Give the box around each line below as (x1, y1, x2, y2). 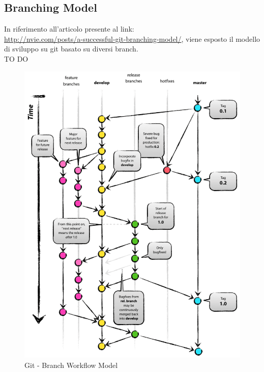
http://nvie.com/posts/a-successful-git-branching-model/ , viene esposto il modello (4, 33, 260, 44)
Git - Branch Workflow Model (24, 359, 118, 370)
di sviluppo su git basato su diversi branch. (4, 43, 138, 54)
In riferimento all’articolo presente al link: (4, 23, 134, 34)
